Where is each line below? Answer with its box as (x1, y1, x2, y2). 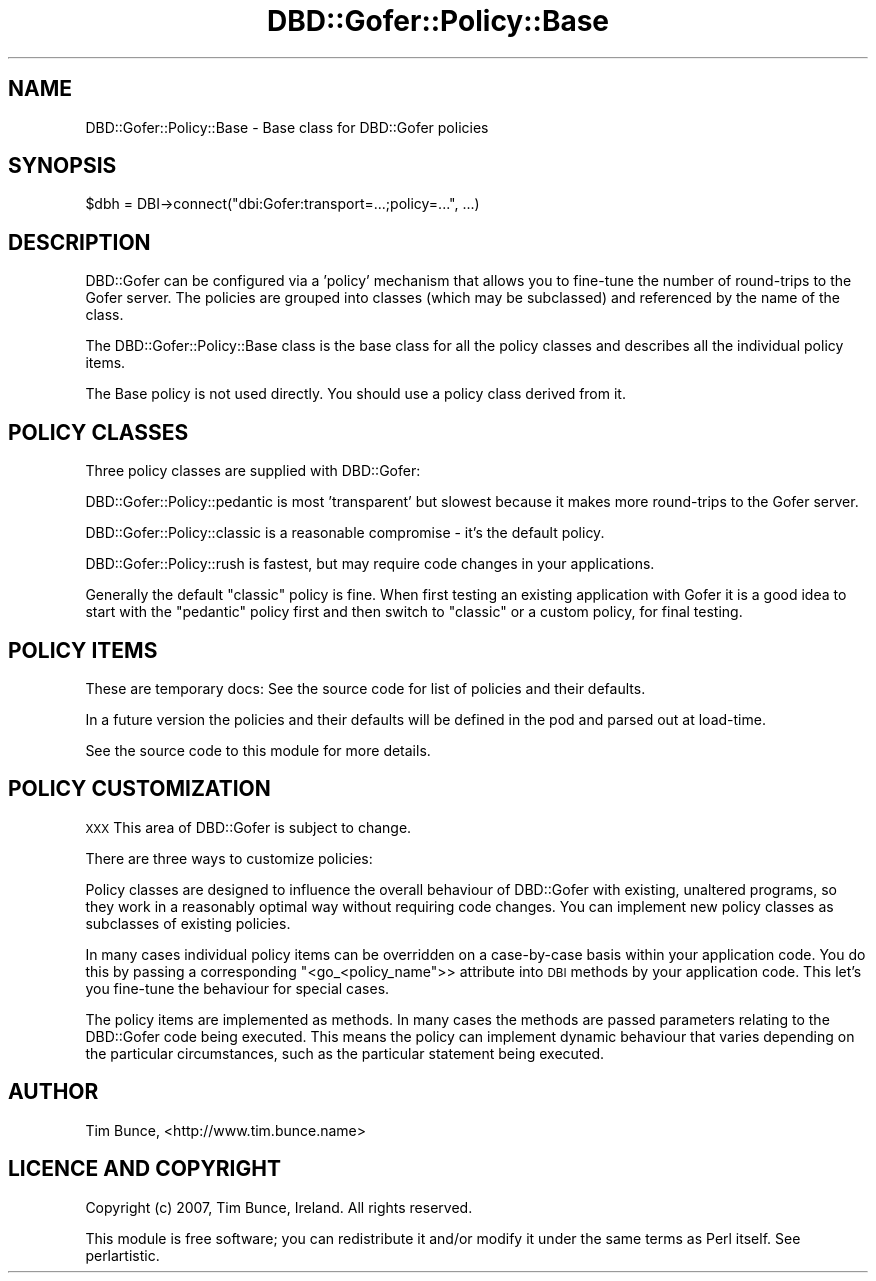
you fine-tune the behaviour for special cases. (85, 979, 390, 997)
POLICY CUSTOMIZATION (8, 776, 271, 802)
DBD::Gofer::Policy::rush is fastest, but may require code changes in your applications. (85, 555, 655, 573)
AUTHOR (8, 1079, 99, 1105)
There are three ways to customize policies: (85, 849, 373, 867)
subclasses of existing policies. (85, 914, 291, 932)
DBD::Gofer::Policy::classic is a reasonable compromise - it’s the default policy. (85, 524, 605, 542)
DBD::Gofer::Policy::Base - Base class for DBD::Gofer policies (85, 118, 489, 136)
